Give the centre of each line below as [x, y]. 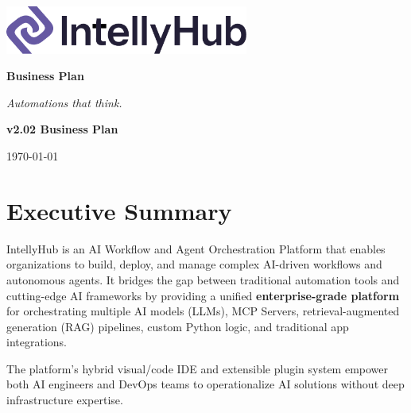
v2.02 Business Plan [62, 129]
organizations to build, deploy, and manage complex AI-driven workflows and [194, 264]
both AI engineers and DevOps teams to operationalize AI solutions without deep [205, 384]
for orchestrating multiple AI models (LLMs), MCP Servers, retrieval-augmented [203, 311]
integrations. [37, 342]
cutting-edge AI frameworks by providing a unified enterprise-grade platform [203, 295]
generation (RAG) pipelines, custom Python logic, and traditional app [178, 326]
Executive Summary [119, 210]
